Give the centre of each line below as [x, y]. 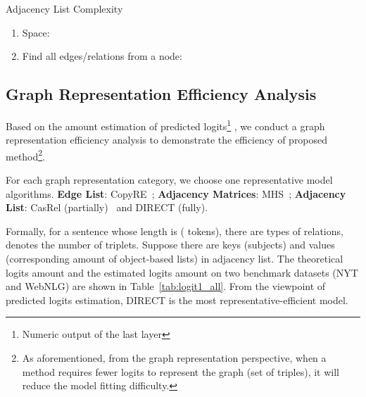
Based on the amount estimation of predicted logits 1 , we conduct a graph [165, 125]
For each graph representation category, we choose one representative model [169, 180]
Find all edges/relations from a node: [102, 56]
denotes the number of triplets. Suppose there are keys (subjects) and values [170, 245]
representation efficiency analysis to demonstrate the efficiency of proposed [167, 140]
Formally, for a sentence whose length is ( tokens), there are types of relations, [175, 231]
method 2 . [26, 155]
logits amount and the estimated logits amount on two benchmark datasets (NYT [182, 272]
